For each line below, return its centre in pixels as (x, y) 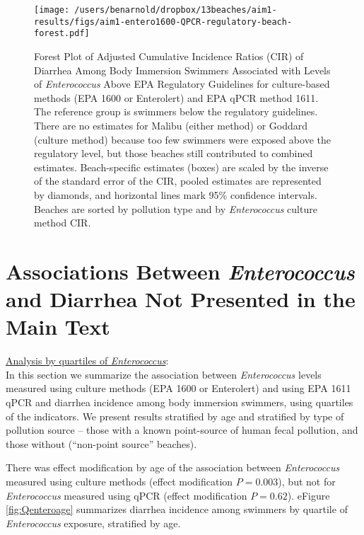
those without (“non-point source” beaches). (101, 443)
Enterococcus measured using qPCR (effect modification (127, 495)
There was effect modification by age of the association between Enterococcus (173, 467)
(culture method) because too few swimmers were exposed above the (182, 139)
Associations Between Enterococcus (180, 271)
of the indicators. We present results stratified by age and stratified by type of (175, 416)
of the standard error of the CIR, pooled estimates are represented (178, 181)
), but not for (307, 481)
